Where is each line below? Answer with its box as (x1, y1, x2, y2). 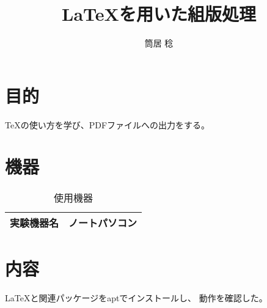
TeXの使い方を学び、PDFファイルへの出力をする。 (5, 118, 210, 131)
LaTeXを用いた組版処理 (62, 1, 256, 26)
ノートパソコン (68, 216, 137, 230)
